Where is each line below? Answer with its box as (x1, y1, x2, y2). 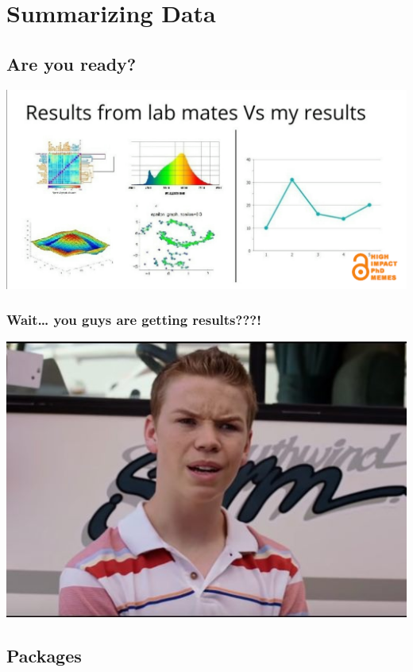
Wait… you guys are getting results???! (6, 310, 261, 330)
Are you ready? (6, 51, 137, 75)
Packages (6, 643, 82, 668)
